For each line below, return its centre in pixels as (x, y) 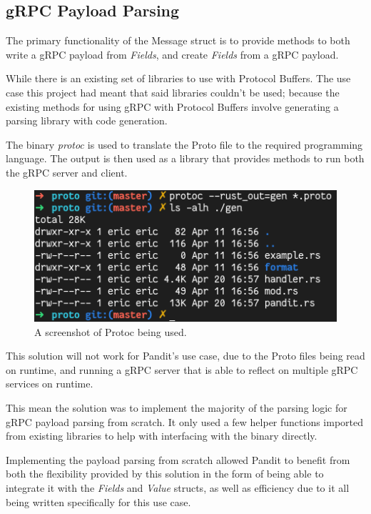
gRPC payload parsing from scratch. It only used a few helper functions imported (185, 421)
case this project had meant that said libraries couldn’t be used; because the (173, 92)
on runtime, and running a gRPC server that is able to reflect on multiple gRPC (182, 369)
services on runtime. (50, 384)
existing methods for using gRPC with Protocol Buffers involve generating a (172, 106)
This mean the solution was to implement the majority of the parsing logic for (177, 408)
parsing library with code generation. (87, 120)
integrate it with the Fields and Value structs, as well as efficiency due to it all (178, 488)
